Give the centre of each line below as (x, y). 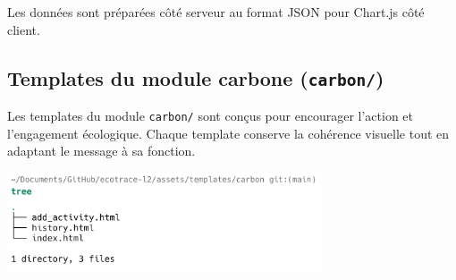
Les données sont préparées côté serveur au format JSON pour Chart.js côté (216, 12)
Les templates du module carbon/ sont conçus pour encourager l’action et (210, 115)
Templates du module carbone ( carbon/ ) (196, 77)
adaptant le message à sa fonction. (101, 151)
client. (24, 29)
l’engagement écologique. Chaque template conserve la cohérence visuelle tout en (228, 133)
